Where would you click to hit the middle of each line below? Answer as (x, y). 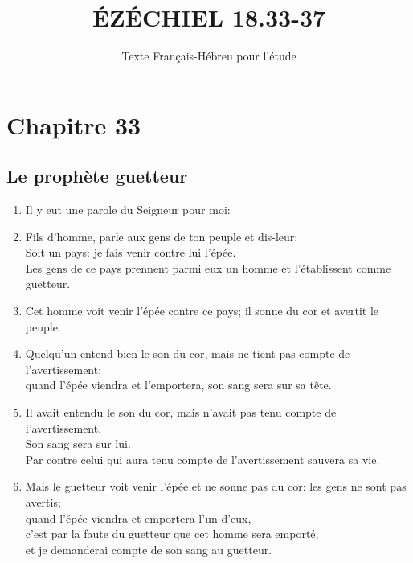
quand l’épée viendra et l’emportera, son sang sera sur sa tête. (178, 385)
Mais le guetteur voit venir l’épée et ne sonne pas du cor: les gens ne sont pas (216, 486)
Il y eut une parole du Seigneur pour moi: (128, 210)
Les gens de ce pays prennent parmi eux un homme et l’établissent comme (208, 267)
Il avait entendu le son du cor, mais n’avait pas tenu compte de (181, 412)
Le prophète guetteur (97, 176)
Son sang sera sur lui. (78, 444)
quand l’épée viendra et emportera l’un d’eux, (138, 518)
